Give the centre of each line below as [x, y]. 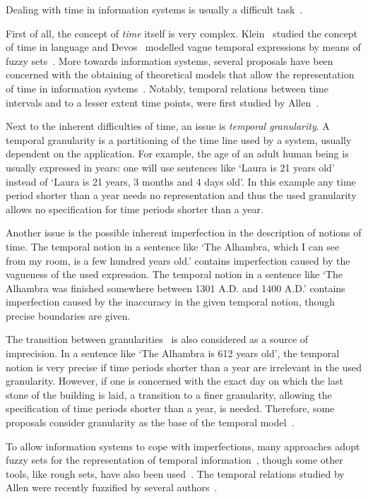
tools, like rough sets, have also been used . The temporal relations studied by [175, 473]
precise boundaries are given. [68, 315]
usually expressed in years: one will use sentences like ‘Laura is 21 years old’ [170, 167]
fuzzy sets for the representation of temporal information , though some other [174, 460]
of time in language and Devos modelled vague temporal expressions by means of [183, 47]
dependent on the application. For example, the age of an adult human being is [177, 154]
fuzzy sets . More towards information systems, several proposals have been [170, 60]
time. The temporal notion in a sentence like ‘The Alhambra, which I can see [173, 246]
